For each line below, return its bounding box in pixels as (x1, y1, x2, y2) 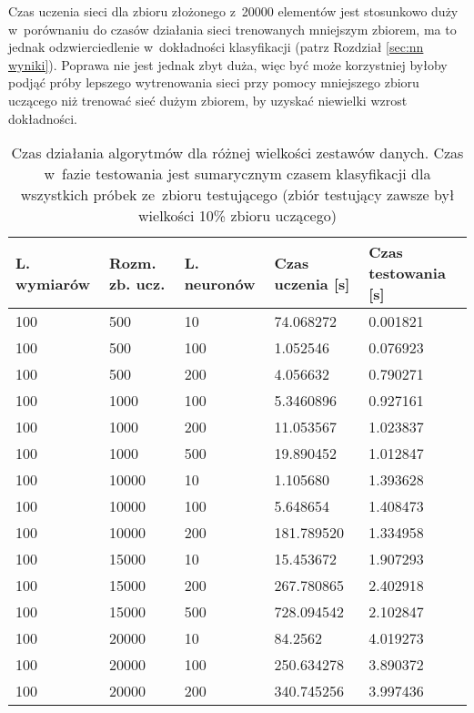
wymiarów (15, 272, 90, 294)
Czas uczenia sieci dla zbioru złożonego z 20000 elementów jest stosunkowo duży (8, 2, 459, 20)
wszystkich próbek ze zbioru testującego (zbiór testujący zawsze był (20, 184, 455, 206)
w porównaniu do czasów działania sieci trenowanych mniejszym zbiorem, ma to (8, 19, 457, 38)
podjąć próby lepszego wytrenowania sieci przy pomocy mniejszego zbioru (8, 73, 419, 92)
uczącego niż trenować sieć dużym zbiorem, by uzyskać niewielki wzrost (8, 90, 408, 109)
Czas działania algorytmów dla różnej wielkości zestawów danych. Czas (11, 142, 464, 164)
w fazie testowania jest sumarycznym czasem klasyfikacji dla (44, 163, 431, 185)
